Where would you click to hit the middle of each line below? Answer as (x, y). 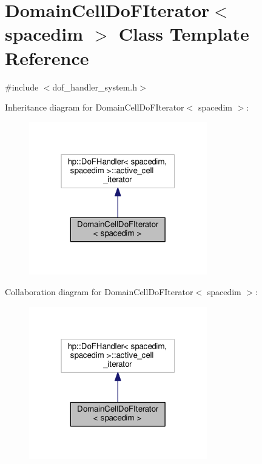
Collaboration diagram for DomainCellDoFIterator (99, 292)
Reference (47, 57)
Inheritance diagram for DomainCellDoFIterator (95, 107)
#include (22, 87)
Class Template (184, 34)
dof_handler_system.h (95, 87)
